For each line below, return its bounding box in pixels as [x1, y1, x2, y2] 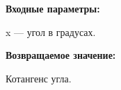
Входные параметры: [6, 1, 100, 15]
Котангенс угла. [6, 71, 72, 85]
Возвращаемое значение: [6, 48, 116, 62]
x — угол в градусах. [6, 24, 96, 39]
